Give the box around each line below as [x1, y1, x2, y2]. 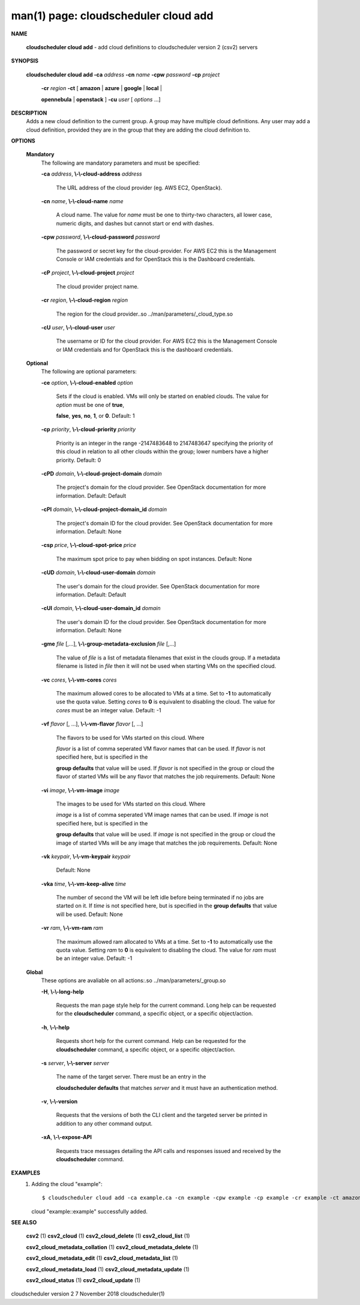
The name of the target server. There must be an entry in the [56, 1073, 206, 1080]
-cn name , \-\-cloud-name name [41, 198, 124, 205]
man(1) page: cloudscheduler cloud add [11, 9, 214, 22]
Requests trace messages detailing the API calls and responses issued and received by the [56, 1147, 281, 1154]
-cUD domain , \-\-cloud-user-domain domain [41, 569, 156, 576]
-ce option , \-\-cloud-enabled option [41, 379, 133, 386]
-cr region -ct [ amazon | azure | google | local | [41, 85, 162, 92]
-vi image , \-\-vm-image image [41, 786, 120, 793]
